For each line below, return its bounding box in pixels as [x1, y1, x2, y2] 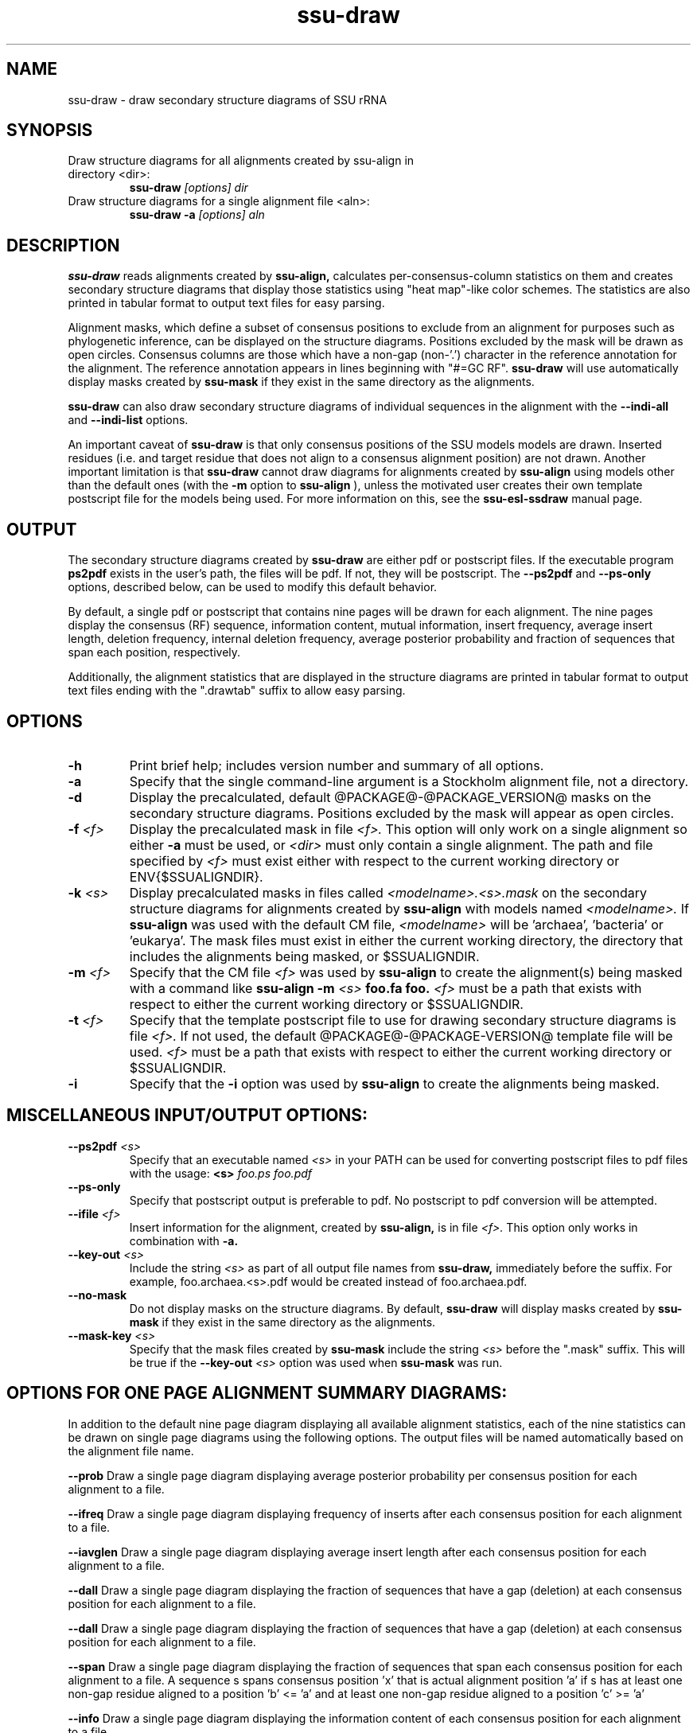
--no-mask [68, 1287, 127, 1302]
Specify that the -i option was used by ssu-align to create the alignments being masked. [129, 1075, 660, 1092]
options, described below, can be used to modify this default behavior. [68, 580, 438, 594]
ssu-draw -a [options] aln [129, 208, 265, 222]
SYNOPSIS [6, 120, 93, 141]
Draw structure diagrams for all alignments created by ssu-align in [68, 154, 415, 168]
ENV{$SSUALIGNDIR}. [129, 868, 263, 885]
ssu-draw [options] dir [129, 181, 248, 195]
